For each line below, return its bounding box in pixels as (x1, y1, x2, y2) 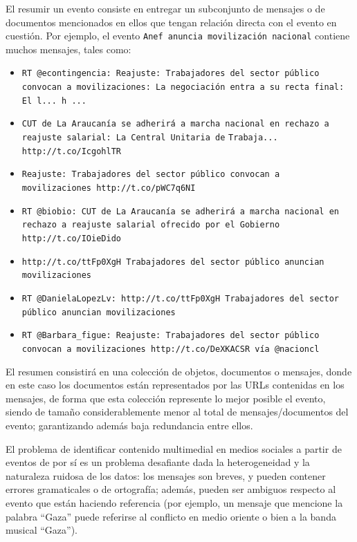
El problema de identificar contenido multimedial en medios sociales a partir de (6, 441, 342, 456)
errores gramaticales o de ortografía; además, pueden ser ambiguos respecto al (6, 482, 336, 496)
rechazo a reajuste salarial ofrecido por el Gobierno (21, 220, 280, 230)
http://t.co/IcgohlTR (21, 146, 121, 156)
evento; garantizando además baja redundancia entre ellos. (6, 418, 253, 432)
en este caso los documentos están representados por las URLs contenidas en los (6, 377, 345, 392)
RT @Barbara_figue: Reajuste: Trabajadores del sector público (21, 330, 320, 341)
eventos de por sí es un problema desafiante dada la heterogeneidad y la (6, 455, 310, 469)
